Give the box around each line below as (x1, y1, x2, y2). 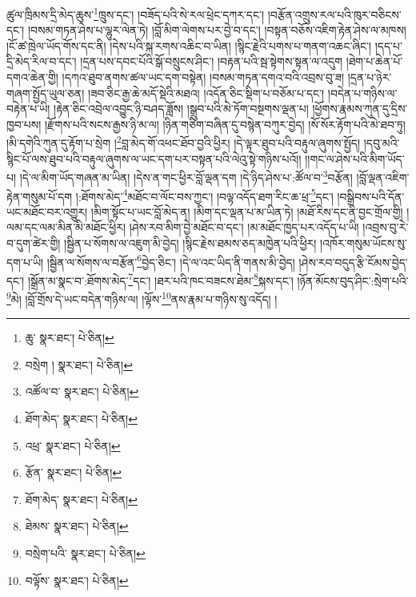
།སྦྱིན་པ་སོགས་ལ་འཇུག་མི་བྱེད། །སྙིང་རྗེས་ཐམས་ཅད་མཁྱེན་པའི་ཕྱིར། (64, 234, 317, 251)
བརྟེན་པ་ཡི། (6, 100, 50, 117)
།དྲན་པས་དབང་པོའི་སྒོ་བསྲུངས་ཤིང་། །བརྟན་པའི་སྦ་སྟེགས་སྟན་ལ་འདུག (80, 53, 343, 70)
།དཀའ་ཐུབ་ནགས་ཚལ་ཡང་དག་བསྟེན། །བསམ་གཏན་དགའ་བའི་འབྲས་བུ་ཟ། (62, 69, 345, 86)
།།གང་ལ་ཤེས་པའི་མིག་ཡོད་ (305, 150, 405, 167)
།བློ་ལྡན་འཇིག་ (356, 168, 410, 185)
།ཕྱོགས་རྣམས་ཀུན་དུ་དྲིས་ (312, 100, 408, 117)
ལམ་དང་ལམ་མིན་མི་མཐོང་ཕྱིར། (6, 219, 126, 236)
